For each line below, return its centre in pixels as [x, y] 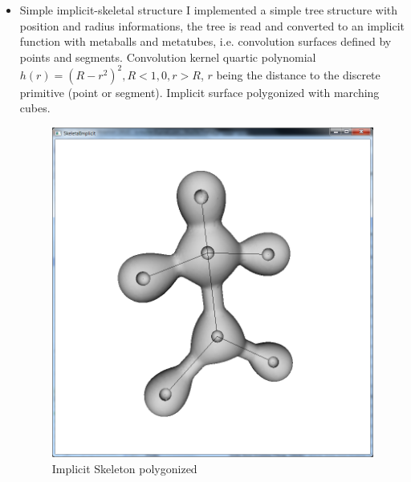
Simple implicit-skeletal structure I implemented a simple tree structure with [209, 10]
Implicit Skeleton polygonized [124, 468]
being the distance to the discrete [298, 74]
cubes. [35, 108]
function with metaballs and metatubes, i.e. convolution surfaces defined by [205, 41]
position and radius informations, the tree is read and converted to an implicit [212, 25]
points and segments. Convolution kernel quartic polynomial [168, 57]
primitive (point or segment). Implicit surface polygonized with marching [199, 92]
